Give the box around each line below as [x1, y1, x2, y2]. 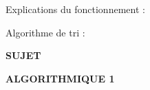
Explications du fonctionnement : [6, 2, 145, 16]
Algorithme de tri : [6, 25, 85, 39]
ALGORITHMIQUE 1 [6, 71, 115, 85]
